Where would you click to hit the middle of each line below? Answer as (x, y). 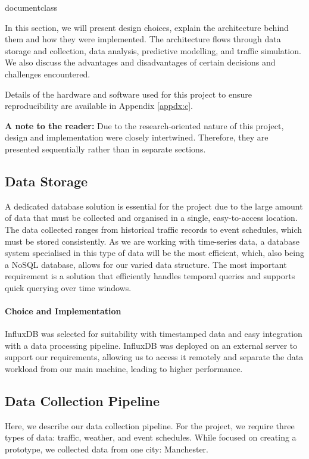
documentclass (31, 7)
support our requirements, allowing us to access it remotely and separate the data (154, 357)
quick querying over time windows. (68, 287)
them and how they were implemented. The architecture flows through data (143, 39)
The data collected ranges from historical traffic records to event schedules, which (154, 229)
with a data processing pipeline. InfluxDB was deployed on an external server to (151, 345)
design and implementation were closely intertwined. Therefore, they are (137, 137)
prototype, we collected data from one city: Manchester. (107, 449)
